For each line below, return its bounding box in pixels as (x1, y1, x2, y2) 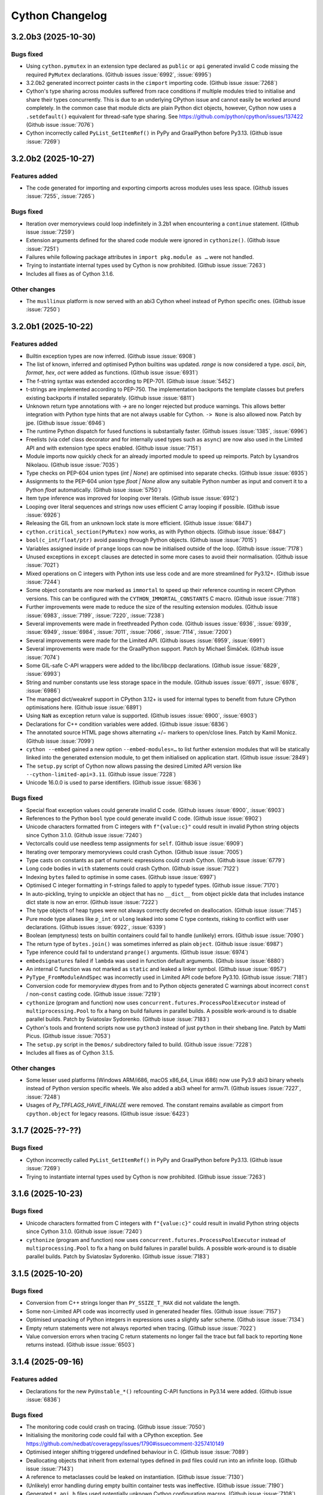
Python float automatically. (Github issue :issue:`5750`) (26, 486, 161, 493)
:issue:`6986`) (26, 687, 61, 694)
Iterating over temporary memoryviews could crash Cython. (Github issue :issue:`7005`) (26, 848, 243, 855)
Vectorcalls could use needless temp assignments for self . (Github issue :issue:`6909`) (26, 840, 243, 847)
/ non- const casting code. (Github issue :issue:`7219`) (26, 990, 161, 998)
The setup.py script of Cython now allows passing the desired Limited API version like (26, 762, 242, 770)
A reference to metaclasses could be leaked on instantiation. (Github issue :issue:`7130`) (26, 1473, 244, 1481)
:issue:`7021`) (26, 562, 59, 569)
